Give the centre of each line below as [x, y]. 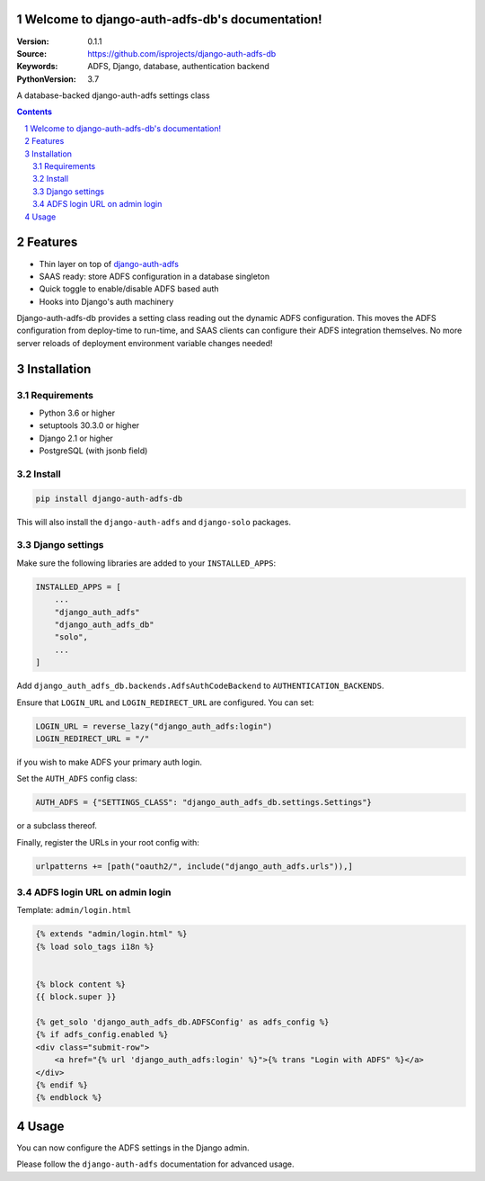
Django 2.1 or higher [76, 438]
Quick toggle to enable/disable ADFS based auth [129, 289]
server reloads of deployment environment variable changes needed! [145, 343]
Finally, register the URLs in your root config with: [108, 842]
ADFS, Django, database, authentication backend [178, 67]
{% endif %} [62, 1085]
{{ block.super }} [76, 997]
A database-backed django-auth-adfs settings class [113, 95]
